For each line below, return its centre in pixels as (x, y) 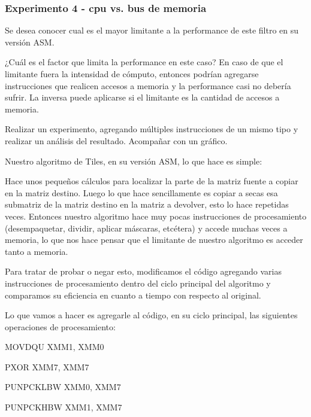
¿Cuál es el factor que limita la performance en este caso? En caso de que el (144, 62)
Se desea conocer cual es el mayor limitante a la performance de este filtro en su (152, 30)
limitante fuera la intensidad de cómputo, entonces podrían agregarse (132, 74)
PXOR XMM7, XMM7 (47, 366)
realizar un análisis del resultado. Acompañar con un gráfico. (116, 140)
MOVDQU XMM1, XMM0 (55, 347)
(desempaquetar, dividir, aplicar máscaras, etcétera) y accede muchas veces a (146, 228)
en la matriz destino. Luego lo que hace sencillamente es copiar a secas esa (141, 192)
